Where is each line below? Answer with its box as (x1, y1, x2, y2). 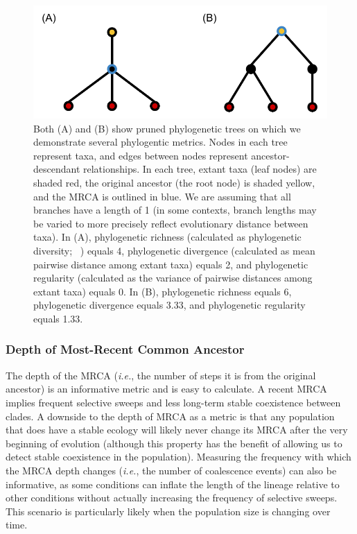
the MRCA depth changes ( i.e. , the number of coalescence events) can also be (6, 463, 337, 477)
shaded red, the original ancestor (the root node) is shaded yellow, (33, 175, 315, 190)
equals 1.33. (33, 311, 83, 325)
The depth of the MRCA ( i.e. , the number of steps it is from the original (6, 368, 316, 382)
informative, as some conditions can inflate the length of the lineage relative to (6, 476, 340, 491)
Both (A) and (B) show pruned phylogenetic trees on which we (33, 121, 301, 135)
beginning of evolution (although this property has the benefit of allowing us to (6, 436, 342, 450)
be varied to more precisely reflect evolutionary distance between (33, 216, 308, 230)
